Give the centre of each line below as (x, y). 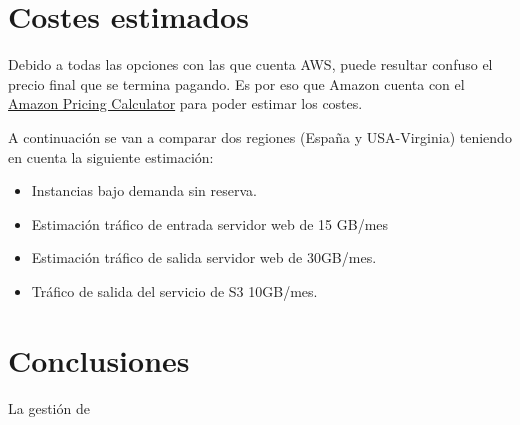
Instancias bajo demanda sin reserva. (144, 190)
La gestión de (49, 407)
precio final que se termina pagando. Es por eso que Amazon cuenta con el (236, 83)
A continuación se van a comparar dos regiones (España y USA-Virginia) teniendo (260, 136)
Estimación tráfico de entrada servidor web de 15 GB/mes (210, 223)
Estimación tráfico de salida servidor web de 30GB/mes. (204, 257)
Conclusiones (99, 359)
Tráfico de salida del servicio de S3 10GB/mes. (174, 290)
